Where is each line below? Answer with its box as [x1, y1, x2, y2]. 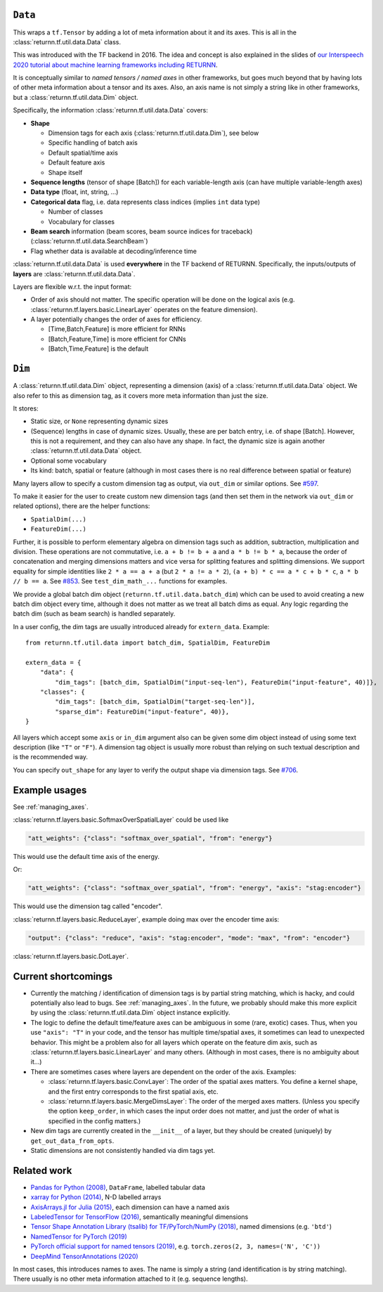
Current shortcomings [13, 970, 112, 982]
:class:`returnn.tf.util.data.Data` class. [13, 37, 122, 46]
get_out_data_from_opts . [30, 1136, 115, 1145]
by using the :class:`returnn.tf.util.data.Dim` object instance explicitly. [30, 1009, 231, 1017]
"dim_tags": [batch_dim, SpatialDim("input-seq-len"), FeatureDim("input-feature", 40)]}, [55, 678, 377, 686]
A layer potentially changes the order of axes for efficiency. [30, 315, 202, 323]
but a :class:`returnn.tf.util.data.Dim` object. [13, 93, 138, 101]
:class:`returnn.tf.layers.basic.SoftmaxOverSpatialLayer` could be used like [13, 815, 229, 824]
